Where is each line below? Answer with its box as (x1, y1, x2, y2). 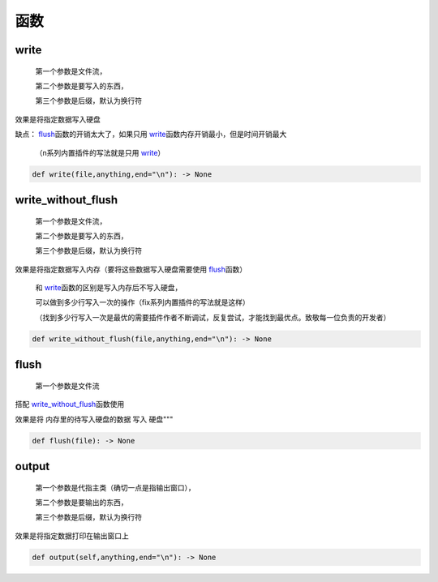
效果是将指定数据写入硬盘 (15, 114, 101, 124)
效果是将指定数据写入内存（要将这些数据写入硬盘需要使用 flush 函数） (15, 264, 247, 274)
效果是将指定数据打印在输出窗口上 (15, 531, 129, 541)
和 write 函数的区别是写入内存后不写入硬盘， (35, 283, 182, 293)
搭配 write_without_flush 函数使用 (15, 400, 125, 409)
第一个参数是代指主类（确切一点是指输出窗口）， (35, 482, 195, 492)
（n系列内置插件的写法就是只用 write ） (35, 148, 165, 157)
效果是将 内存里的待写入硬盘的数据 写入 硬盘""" (15, 414, 174, 424)
